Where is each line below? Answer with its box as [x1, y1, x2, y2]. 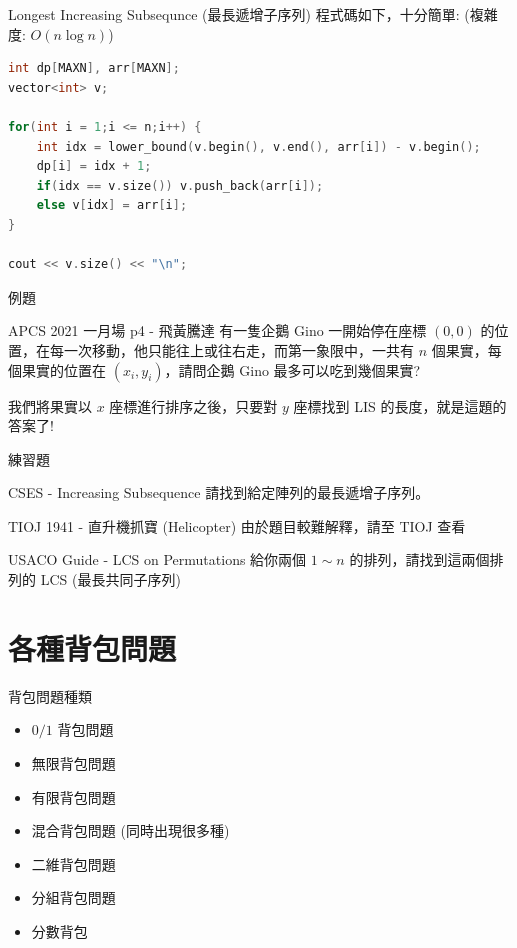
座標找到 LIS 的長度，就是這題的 [293, 395, 507, 416]
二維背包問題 [31, 853, 116, 874]
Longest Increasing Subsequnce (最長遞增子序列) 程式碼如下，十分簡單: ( [8, 4, 470, 24]
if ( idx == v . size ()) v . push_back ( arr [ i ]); [36, 178, 324, 193]
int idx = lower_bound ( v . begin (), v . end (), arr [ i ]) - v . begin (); [36, 139, 481, 154]
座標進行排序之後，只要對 [109, 395, 278, 416]
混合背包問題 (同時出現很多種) [31, 820, 230, 841]
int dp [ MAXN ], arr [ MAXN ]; [8, 61, 180, 76]
